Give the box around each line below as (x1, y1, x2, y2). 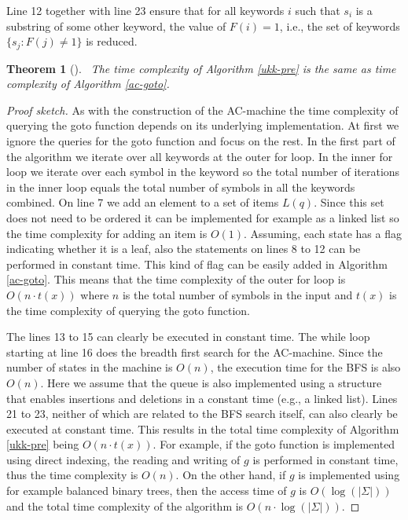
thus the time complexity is (6, 467, 138, 483)
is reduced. (86, 33, 138, 49)
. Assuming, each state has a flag (244, 225, 402, 241)
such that (295, 2, 340, 18)
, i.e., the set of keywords (279, 17, 400, 34)
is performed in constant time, (252, 451, 399, 467)
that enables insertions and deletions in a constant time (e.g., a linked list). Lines (6, 390, 398, 406)
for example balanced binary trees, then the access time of (6, 482, 287, 499)
